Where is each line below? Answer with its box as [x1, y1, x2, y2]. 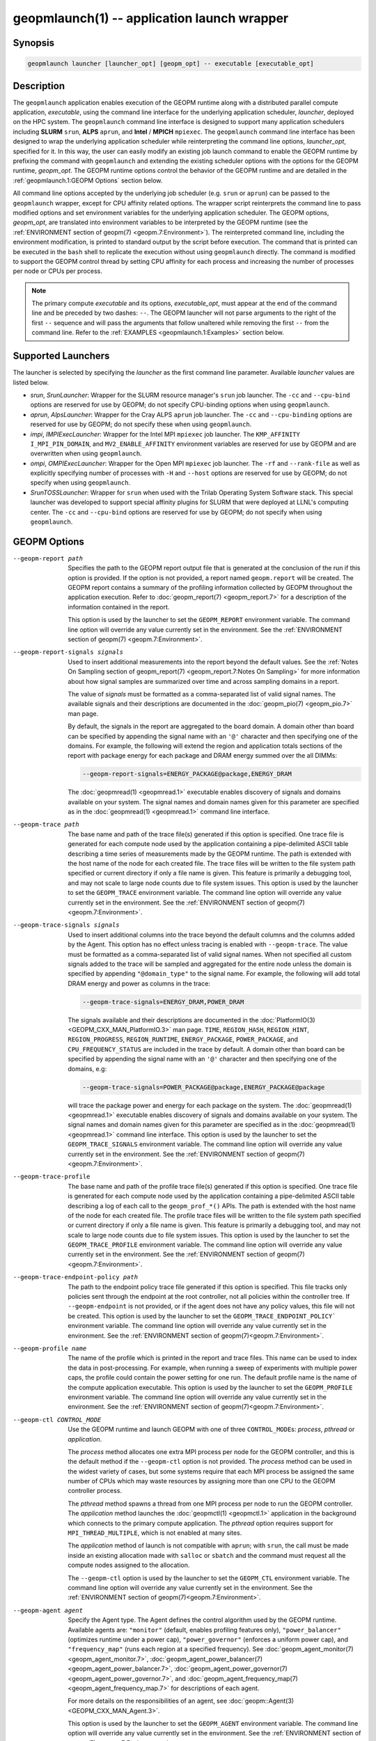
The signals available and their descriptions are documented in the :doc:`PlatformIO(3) [68, 1015, 316, 1024]
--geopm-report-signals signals [13, 648, 123, 656]
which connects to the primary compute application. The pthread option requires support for [68, 1519, 334, 1527]
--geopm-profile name [13, 1345, 87, 1352]
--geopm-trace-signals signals [13, 921, 120, 929]
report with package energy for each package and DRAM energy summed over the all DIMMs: [68, 751, 338, 760]
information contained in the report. [68, 602, 170, 611]
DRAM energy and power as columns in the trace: [68, 979, 210, 987]
